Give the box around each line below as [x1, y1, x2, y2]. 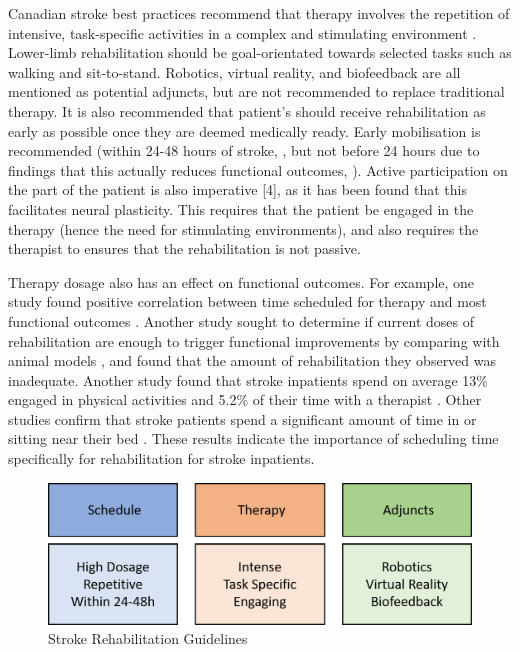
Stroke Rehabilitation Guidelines [48, 628, 248, 649]
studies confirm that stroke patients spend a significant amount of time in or [8, 408, 477, 429]
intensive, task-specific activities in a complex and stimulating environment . [8, 22, 477, 43]
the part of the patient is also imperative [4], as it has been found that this [8, 179, 467, 200]
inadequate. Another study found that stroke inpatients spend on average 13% [8, 369, 488, 390]
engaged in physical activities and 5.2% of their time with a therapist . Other [8, 389, 482, 410]
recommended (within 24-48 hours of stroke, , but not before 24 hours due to [8, 140, 480, 161]
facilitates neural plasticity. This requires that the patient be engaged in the [8, 198, 474, 219]
